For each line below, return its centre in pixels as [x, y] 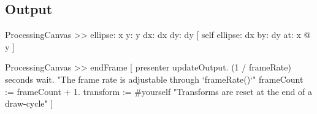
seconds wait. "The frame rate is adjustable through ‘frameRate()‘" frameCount [154, 79]
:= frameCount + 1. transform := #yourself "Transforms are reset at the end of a [158, 91]
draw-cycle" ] [29, 103]
